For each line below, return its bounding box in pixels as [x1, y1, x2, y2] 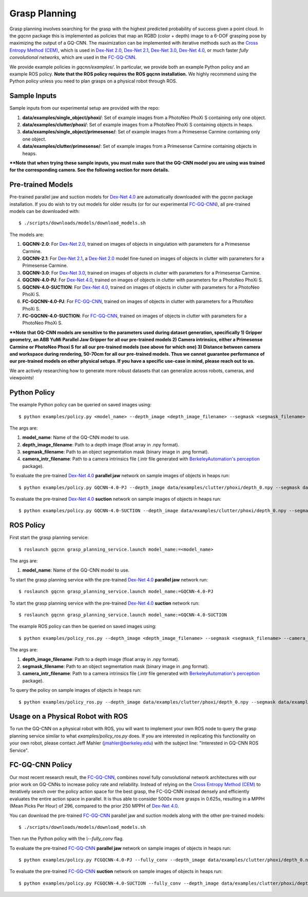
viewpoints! [9, 375, 34, 381]
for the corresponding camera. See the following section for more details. [9, 167, 169, 173]
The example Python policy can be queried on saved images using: [9, 402, 151, 408]
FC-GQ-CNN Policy [9, 761, 72, 769]
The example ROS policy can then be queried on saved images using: [9, 623, 157, 630]
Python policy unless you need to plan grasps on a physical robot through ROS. [9, 78, 177, 84]
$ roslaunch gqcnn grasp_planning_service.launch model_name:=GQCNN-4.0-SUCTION [18, 612, 227, 618]
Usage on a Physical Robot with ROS [9, 712, 128, 721]
